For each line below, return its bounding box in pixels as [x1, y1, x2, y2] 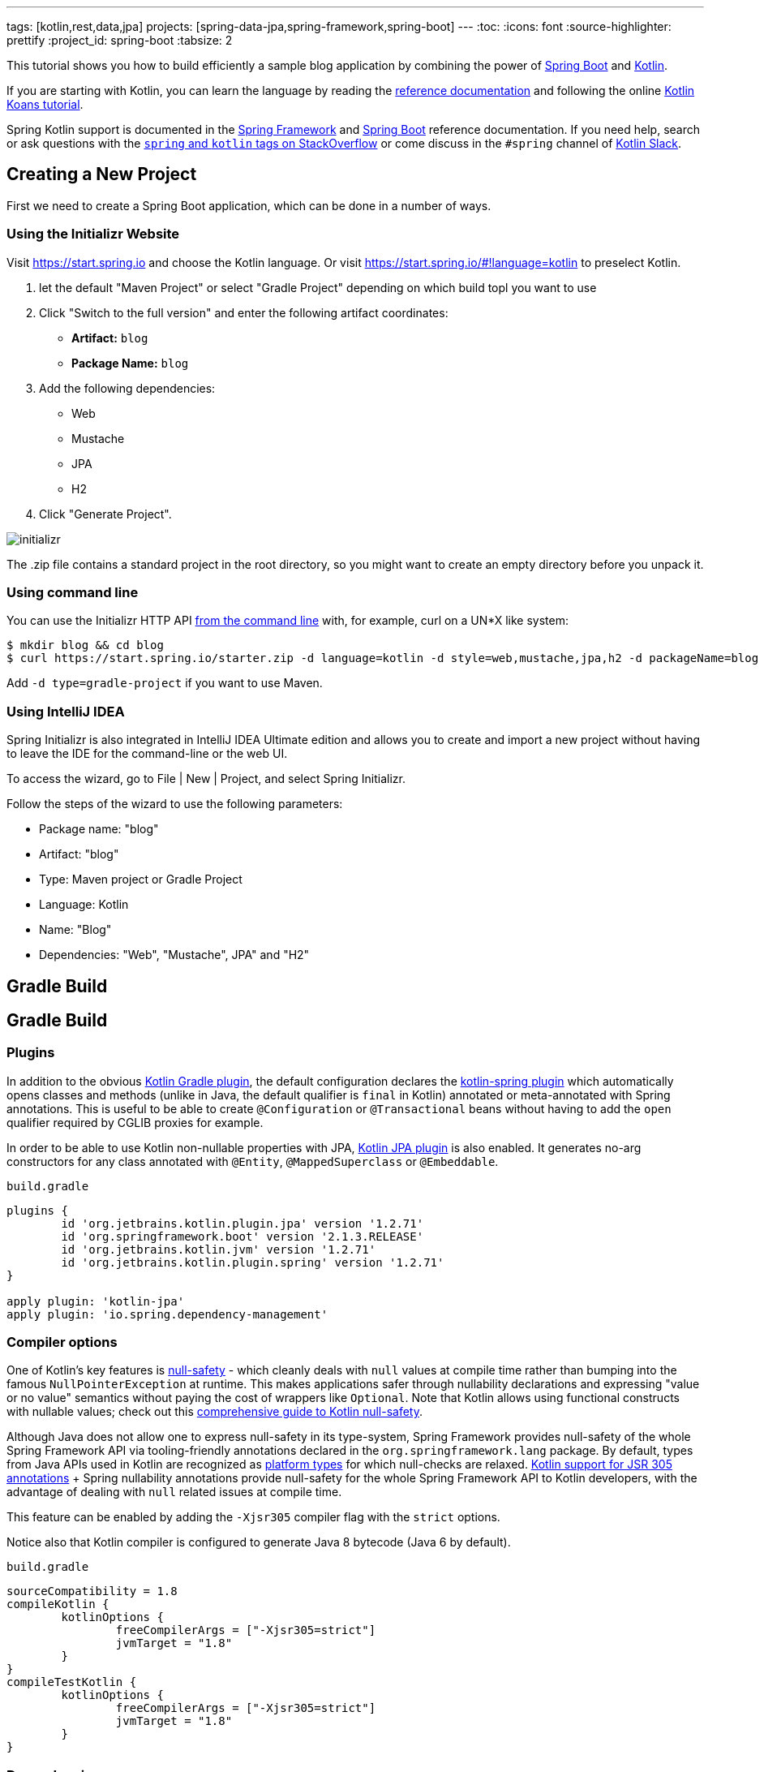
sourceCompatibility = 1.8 [6, 1585, 178, 1598]
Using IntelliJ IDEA [6, 703, 125, 720]
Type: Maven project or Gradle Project [39, 872, 243, 887]
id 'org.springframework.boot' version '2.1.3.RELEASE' [61, 1229, 424, 1243]
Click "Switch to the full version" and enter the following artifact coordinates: [39, 305, 449, 320]
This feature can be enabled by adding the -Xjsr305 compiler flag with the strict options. [6, 1510, 500, 1525]
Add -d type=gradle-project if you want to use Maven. [6, 676, 323, 690]
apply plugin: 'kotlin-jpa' [6, 1294, 185, 1308]
